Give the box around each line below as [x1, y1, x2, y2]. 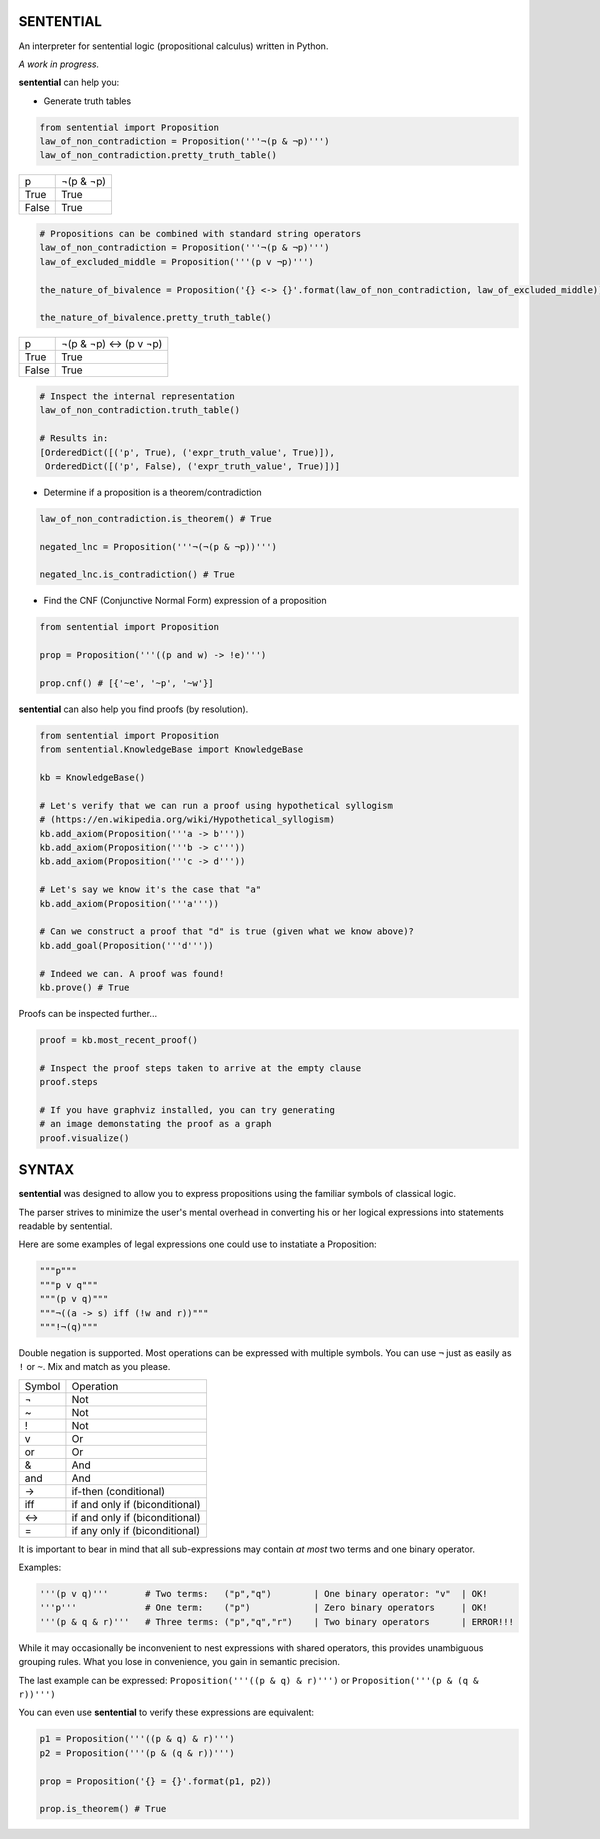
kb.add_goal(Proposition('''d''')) [39, 940, 214, 951]
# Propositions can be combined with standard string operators [39, 228, 362, 240]
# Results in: [39, 433, 109, 444]
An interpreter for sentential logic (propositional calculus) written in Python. [18, 40, 329, 52]
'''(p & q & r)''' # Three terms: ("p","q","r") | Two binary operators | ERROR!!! [39, 1616, 515, 1627]
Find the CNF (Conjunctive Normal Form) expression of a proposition [43, 595, 327, 607]
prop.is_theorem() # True [39, 1803, 167, 1815]
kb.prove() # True [39, 981, 130, 993]
